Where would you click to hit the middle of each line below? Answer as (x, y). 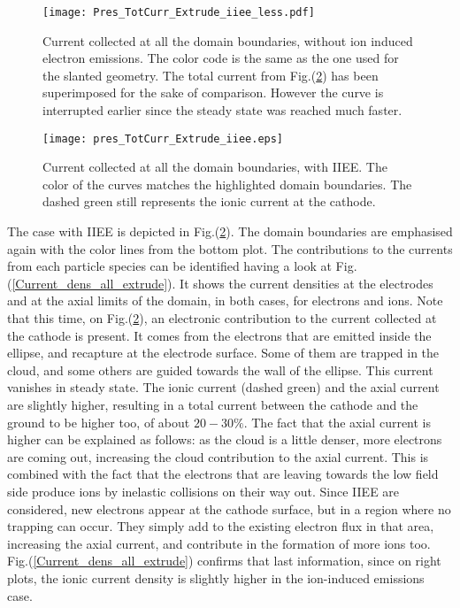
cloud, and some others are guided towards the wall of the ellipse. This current (220, 369)
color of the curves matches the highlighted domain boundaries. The (227, 184)
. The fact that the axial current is (337, 422)
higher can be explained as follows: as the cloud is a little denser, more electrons (225, 439)
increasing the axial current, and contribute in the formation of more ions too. (219, 543)
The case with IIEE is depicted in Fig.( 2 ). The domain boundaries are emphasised (230, 231)
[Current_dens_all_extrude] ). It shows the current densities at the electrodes (222, 283)
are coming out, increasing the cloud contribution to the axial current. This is (218, 456)
